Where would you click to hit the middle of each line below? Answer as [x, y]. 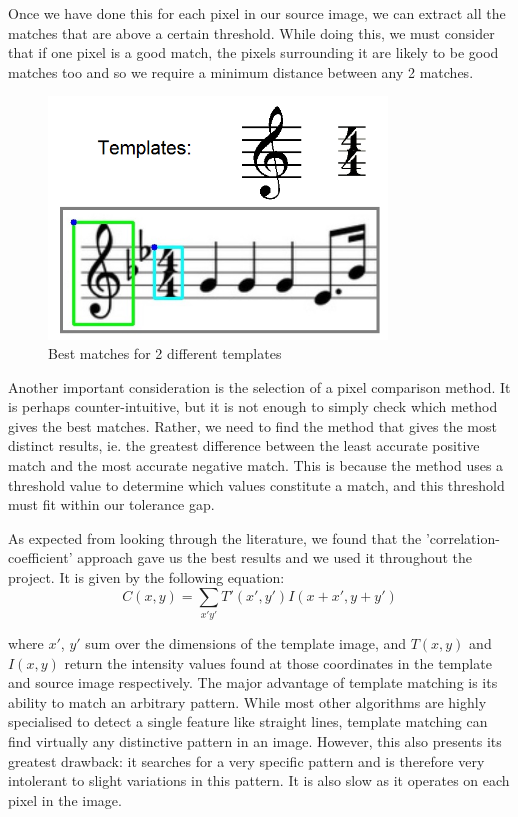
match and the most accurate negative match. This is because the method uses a [256, 465]
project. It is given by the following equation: [146, 577]
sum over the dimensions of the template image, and [246, 642]
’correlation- [462, 537]
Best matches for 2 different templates [165, 353]
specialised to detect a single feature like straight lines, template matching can [248, 721]
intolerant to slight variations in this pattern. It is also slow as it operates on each [259, 780]
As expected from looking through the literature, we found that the [215, 537]
